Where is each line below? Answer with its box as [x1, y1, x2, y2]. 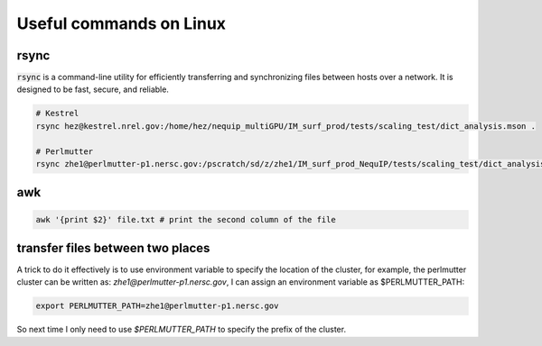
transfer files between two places [16, 241, 210, 256]
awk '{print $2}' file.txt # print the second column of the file [35, 214, 336, 224]
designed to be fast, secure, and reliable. [16, 84, 169, 95]
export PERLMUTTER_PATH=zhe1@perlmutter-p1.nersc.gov [35, 301, 279, 311]
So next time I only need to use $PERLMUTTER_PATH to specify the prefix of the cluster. [16, 324, 347, 335]
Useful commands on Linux [16, 14, 226, 33]
